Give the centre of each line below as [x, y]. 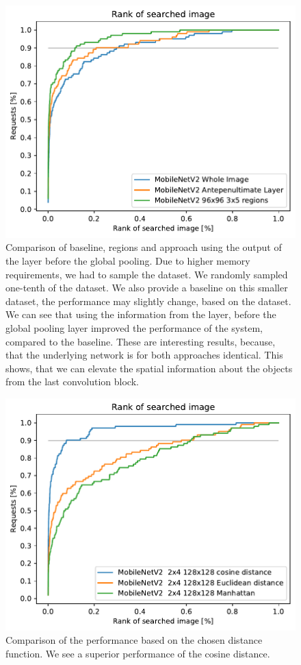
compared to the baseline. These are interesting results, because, [141, 341]
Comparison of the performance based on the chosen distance [134, 640]
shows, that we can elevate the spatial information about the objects [149, 368]
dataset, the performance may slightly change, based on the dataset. [148, 301]
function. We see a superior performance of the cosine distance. [138, 653]
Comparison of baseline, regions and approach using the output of [144, 247]
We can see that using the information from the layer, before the [141, 314]
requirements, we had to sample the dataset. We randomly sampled [147, 274]
